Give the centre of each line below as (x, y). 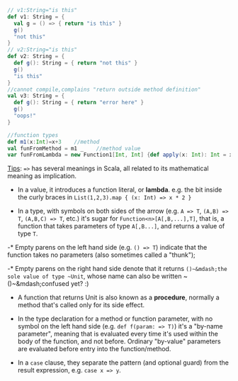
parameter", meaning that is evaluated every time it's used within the (118, 334)
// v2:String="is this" (42, 50)
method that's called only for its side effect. (81, 305)
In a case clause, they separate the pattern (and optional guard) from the (123, 363)
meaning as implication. (42, 176)
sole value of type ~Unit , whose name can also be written (95, 276)
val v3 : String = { (36, 96)
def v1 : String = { (36, 17)
